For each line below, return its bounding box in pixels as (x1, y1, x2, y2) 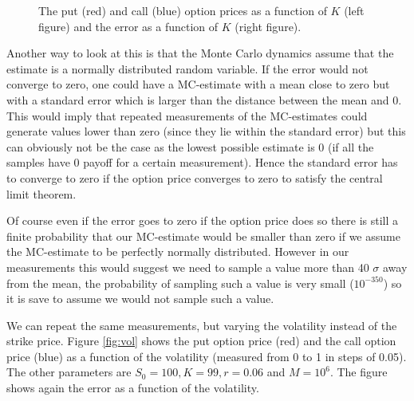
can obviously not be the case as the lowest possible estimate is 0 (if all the (6, 138, 374, 155)
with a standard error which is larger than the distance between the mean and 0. (6, 91, 402, 108)
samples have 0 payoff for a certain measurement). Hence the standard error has (6, 154, 398, 171)
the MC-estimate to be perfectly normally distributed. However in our (6, 243, 349, 260)
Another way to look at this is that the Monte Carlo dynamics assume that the (6, 45, 394, 61)
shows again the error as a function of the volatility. (6, 379, 259, 396)
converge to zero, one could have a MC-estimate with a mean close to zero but (6, 76, 390, 92)
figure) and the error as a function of (38, 18, 219, 34)
